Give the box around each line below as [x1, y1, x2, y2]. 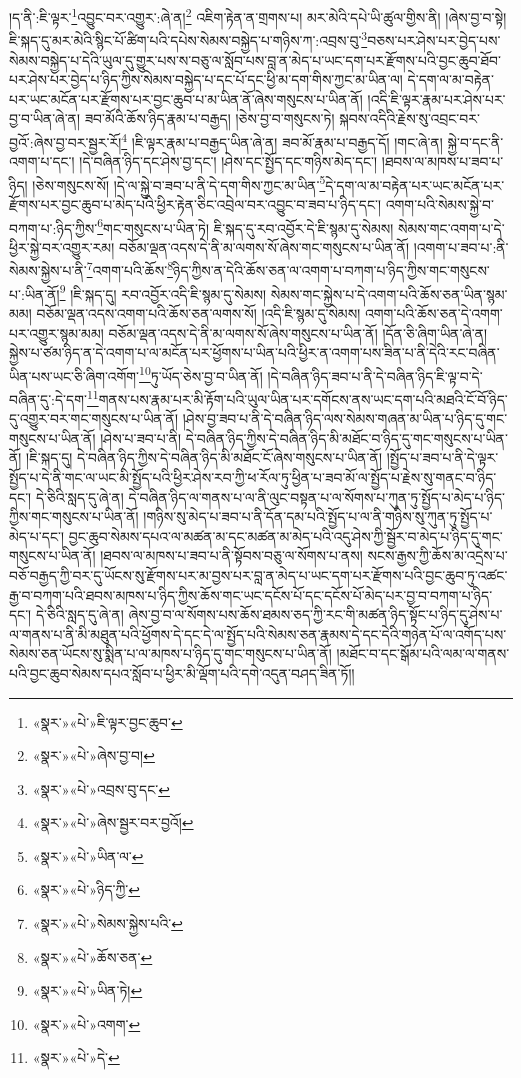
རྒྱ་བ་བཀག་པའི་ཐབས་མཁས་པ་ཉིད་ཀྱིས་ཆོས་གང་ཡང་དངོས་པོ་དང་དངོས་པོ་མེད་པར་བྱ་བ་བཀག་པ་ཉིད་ [9, 584, 493, 605]
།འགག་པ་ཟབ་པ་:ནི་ [413, 236, 509, 257]
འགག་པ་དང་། [9, 151, 75, 172]
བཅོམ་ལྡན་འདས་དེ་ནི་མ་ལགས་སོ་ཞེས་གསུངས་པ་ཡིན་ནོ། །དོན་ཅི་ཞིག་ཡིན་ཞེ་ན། [108, 322, 488, 343]
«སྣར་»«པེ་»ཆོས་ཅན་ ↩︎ [32, 946, 153, 967]
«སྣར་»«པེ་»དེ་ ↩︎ [32, 1047, 120, 1068]
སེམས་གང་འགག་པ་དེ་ [398, 217, 505, 238]
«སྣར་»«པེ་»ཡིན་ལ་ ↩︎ [32, 845, 144, 866]
